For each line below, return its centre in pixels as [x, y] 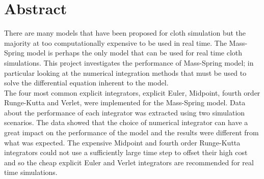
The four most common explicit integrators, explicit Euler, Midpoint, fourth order [132, 92]
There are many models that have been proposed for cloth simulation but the [125, 33]
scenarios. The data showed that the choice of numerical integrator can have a [126, 122]
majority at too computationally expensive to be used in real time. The [115, 42]
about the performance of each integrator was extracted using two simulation [125, 112]
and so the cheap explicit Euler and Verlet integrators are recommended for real [129, 162]
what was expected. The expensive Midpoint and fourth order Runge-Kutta [122, 142]
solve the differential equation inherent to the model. [86, 83]
